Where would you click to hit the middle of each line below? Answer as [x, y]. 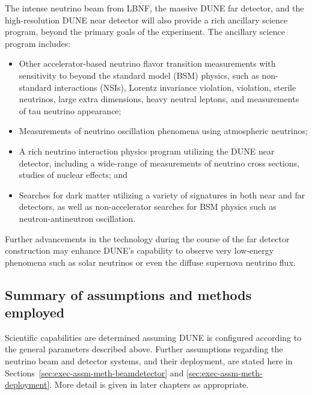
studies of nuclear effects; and [73, 175]
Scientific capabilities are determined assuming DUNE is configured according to [153, 337]
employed [35, 312]
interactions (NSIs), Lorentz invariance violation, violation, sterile [175, 87]
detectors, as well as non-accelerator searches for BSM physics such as [148, 207]
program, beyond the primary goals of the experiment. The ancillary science [145, 32]
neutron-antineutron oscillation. [77, 218]
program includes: [38, 43]
